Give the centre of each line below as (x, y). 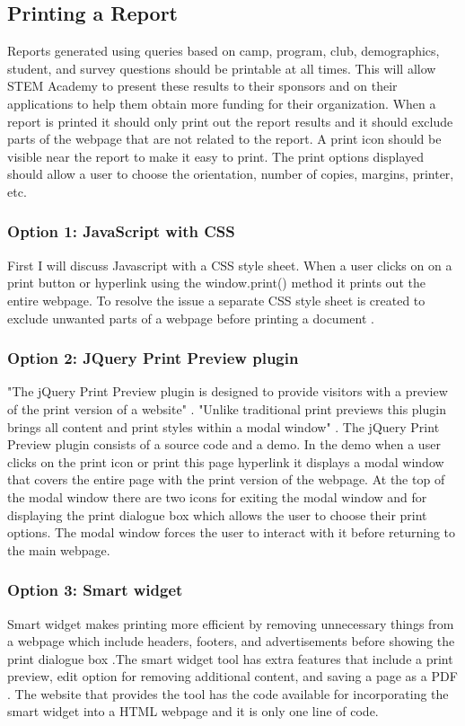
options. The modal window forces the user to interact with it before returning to (232, 532)
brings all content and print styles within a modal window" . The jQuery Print (224, 426)
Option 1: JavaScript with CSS (121, 231)
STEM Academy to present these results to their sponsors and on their (202, 86)
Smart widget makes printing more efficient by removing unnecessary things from (231, 623)
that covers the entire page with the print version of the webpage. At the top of (226, 479)
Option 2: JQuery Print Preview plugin (153, 358)
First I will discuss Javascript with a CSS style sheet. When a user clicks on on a (230, 265)
